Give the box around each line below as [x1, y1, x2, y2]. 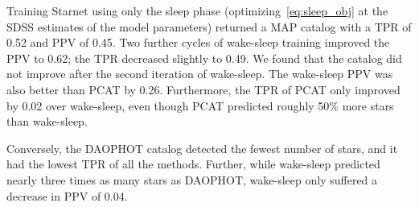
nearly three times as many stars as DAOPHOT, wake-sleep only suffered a [6, 171, 378, 188]
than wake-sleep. [6, 113, 88, 130]
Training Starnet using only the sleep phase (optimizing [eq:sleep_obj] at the [6, 2, 388, 19]
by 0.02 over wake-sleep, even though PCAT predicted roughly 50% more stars [6, 97, 394, 114]
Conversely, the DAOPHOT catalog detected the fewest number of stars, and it [6, 139, 398, 156]
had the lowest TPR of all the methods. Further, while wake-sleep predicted [6, 155, 380, 172]
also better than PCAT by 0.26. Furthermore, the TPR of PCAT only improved [6, 81, 401, 97]
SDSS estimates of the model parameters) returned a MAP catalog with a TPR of [6, 18, 412, 35]
